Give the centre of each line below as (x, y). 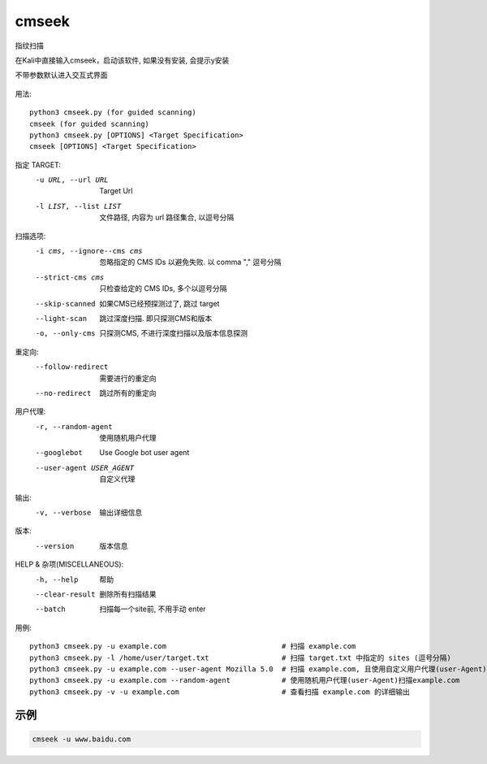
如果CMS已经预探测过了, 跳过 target (159, 303)
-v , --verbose (63, 513)
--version (55, 546)
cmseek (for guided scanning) (90, 124)
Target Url (116, 191)
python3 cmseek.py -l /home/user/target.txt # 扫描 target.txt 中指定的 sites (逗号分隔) (241, 658)
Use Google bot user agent (144, 453)
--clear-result (66, 595)
